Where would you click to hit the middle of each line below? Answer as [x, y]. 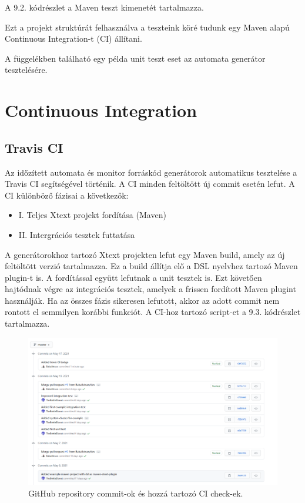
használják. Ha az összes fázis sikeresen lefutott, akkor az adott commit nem [142, 300]
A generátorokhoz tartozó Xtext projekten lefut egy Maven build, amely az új [145, 254]
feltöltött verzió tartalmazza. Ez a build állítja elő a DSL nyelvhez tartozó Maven [151, 266]
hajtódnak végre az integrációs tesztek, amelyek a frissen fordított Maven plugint [150, 289]
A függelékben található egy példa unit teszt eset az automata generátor [135, 58]
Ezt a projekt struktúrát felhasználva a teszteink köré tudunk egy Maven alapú [147, 27]
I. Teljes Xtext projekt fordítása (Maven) [92, 215]
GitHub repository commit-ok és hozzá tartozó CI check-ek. [136, 493]
